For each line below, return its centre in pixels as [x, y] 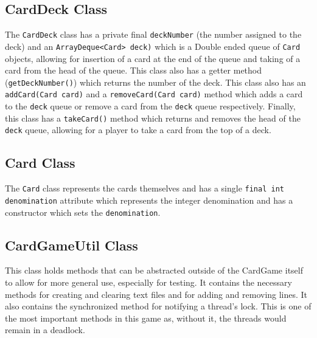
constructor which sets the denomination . [83, 212]
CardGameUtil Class [71, 245]
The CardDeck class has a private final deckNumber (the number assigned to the [153, 34]
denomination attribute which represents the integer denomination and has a [149, 200]
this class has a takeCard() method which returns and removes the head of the [153, 118]
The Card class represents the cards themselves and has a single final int [145, 188]
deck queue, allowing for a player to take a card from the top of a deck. [138, 130]
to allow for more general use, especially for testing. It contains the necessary [148, 282]
